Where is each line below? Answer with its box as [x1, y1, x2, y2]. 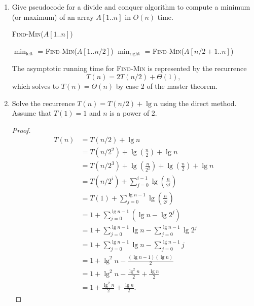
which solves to [12, 81, 59, 91]
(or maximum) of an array [12, 11, 94, 22]
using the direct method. [160, 97, 237, 108]
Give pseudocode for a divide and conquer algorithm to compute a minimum [12, 2, 250, 12]
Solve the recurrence [12, 97, 75, 108]
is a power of [110, 108, 150, 118]
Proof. [12, 124, 31, 135]
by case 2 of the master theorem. [116, 81, 218, 91]
